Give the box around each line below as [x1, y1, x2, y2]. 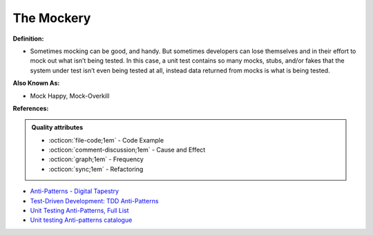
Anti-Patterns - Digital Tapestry [30, 187, 119, 196]
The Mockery [12, 10, 91, 25]
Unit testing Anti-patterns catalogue [30, 216, 133, 224]
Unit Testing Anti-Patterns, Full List [30, 207, 129, 215]
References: [12, 104, 49, 112]
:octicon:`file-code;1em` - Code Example [48, 136, 164, 144]
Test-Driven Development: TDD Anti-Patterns [30, 196, 159, 205]
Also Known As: [12, 79, 60, 88]
